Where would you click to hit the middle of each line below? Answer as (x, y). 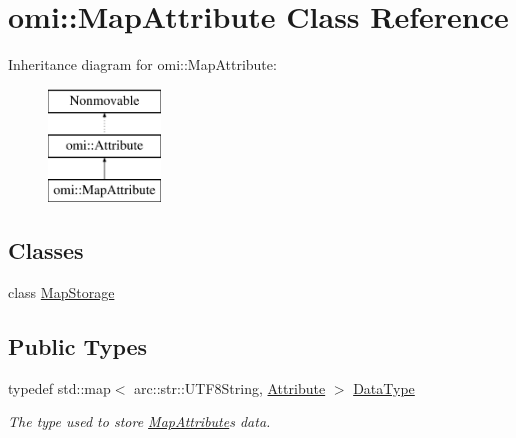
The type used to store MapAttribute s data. (139, 421)
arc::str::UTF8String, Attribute (230, 387)
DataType (384, 387)
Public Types (78, 345)
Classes (46, 250)
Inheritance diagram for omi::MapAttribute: (142, 64)
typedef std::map (59, 387)
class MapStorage (61, 291)
